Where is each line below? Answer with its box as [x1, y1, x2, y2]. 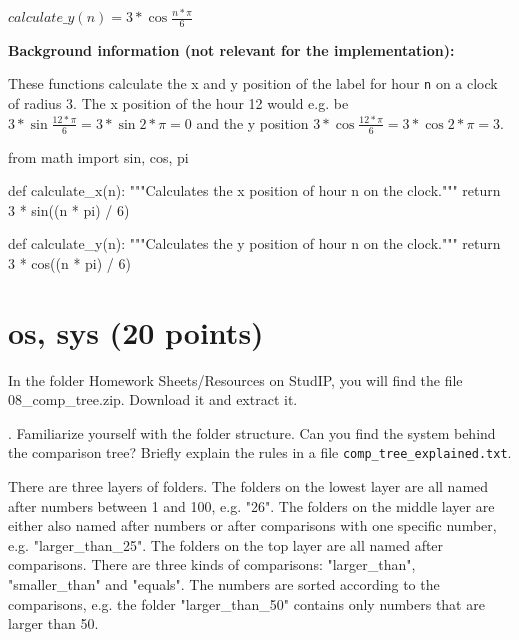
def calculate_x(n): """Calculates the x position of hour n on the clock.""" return [8, 180, 501, 201]
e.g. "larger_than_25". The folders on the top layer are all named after [8, 534, 444, 555]
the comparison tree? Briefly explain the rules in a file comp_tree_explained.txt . [8, 442, 512, 463]
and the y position [196, 112, 309, 133]
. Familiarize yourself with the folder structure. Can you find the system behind [8, 422, 496, 443]
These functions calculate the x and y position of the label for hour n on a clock [8, 73, 498, 94]
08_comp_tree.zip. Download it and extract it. [8, 389, 298, 410]
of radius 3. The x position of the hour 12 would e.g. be [8, 93, 349, 114]
